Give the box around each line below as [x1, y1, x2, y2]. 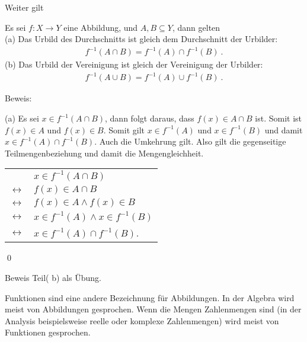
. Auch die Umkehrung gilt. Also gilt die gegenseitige [94, 135, 286, 148]
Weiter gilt [5, 1, 44, 13]
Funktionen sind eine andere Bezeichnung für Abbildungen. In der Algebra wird [5, 291, 295, 303]
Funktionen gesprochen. [5, 326, 91, 338]
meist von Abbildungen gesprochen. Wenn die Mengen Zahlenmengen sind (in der [5, 303, 302, 315]
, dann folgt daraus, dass [105, 112, 194, 124]
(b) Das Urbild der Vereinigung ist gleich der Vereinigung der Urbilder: [5, 58, 263, 71]
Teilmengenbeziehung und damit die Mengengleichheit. [5, 146, 204, 159]
